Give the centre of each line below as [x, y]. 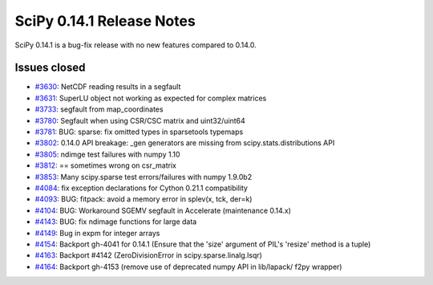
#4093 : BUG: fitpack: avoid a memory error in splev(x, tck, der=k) [144, 199]
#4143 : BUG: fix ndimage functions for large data [116, 222]
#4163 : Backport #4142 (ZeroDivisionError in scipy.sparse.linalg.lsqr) [148, 255]
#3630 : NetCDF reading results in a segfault [108, 87]
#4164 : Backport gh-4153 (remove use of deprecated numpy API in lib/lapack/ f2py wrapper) [188, 267]
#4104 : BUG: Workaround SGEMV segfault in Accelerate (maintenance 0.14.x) [163, 210]
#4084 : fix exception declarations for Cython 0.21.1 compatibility [142, 188]
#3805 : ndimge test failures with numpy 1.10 [107, 154]
